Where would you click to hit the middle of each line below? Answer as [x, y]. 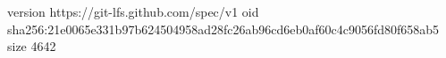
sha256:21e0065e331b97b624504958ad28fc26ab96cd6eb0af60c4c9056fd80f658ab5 [223, 29]
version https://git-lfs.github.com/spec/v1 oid [133, 11]
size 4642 [32, 46]
